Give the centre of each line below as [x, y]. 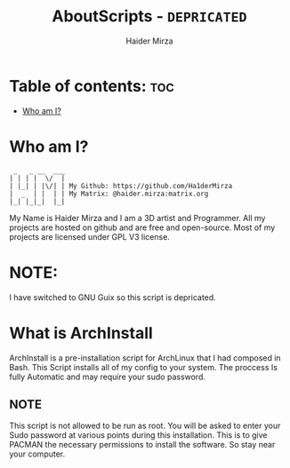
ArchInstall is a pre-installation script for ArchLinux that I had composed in [145, 358]
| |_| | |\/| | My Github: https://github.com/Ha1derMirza [121, 186]
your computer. [37, 454]
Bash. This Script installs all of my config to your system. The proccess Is [144, 367]
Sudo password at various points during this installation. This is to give [138, 435]
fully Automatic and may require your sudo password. [108, 377]
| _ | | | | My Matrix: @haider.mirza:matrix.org [109, 194]
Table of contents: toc [92, 86]
